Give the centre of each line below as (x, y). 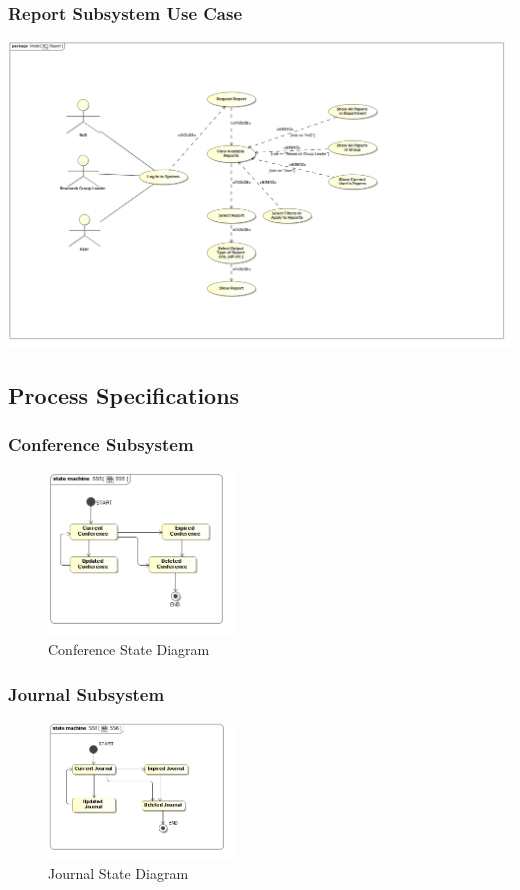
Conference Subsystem (101, 444)
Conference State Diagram (129, 649)
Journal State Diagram (118, 873)
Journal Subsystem (86, 693)
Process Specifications (124, 394)
